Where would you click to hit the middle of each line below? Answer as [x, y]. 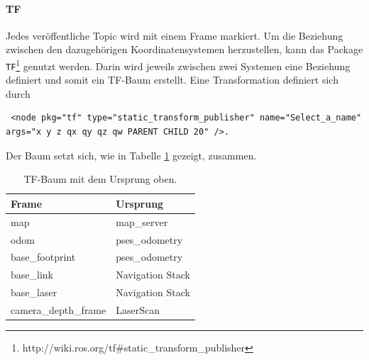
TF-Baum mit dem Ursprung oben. [100, 179]
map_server [142, 221]
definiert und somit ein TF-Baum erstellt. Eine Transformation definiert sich [172, 80]
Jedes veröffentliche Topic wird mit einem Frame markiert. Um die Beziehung [175, 35]
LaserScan [138, 309]
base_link [32, 275]
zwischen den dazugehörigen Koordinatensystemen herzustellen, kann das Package [184, 49]
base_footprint [43, 257]
